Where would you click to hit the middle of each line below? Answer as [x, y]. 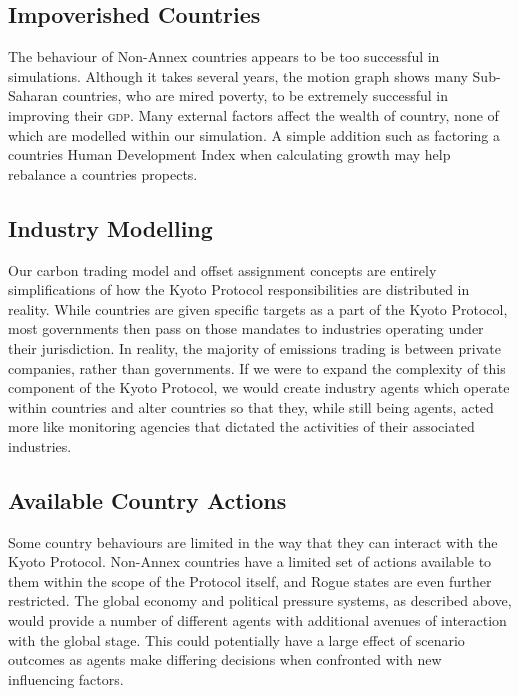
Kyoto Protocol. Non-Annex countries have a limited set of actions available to [250, 561]
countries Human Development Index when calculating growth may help [229, 154]
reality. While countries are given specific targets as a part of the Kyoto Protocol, [258, 308]
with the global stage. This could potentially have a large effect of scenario [236, 639]
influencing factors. [66, 678]
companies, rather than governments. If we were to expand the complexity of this [257, 367]
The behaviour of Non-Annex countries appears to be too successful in [224, 56]
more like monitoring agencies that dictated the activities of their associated [241, 426]
